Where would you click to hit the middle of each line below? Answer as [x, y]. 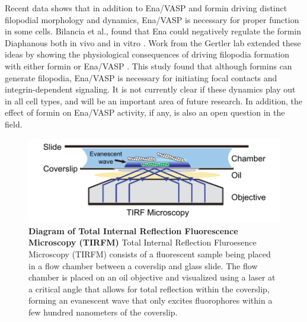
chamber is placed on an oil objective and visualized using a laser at [152, 277]
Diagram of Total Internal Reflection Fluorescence [133, 230]
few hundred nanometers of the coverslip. [103, 312]
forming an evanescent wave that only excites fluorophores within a [151, 300]
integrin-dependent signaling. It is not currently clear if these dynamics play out [150, 89]
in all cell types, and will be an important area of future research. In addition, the [154, 101]
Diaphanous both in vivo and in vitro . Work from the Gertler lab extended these [153, 42]
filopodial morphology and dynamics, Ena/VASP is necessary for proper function [152, 19]
